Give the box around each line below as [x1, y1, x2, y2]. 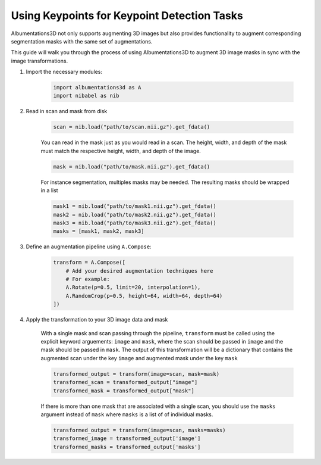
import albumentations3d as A [53, 84, 141, 91]
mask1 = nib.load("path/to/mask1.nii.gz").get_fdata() [53, 203, 216, 210]
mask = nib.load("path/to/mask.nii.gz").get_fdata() [53, 163, 210, 170]
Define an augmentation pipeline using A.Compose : [26, 243, 152, 250]
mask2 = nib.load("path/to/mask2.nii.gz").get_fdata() [53, 211, 216, 218]
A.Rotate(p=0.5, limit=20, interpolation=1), [65, 284, 201, 291]
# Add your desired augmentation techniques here [65, 267, 213, 274]
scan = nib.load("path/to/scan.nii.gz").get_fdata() [53, 124, 210, 130]
